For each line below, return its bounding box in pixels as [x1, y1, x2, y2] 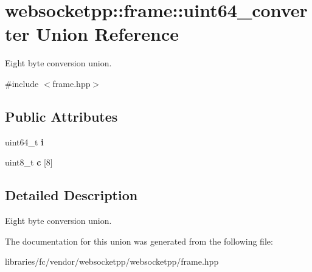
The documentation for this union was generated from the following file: [5, 234, 273, 247]
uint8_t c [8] [5, 156, 53, 169]
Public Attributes [5, 106, 118, 125]
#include [5, 77, 39, 89]
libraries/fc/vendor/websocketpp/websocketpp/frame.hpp [5, 255, 219, 268]
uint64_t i [5, 135, 44, 148]
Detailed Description [5, 186, 138, 204]
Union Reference [36, 21, 179, 46]
